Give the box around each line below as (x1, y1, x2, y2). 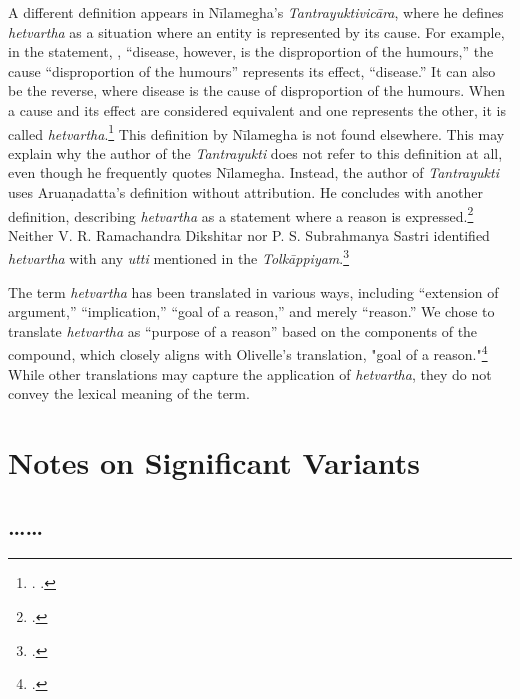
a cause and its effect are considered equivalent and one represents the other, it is (8, 99, 506, 120)
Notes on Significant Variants (8, 442, 420, 483)
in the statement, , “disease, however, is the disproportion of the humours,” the (8, 41, 494, 62)
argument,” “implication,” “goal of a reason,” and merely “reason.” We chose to (8, 301, 495, 322)
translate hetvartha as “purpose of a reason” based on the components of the (8, 320, 478, 341)
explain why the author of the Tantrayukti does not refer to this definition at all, (8, 142, 503, 163)
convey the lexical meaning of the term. (8, 383, 250, 404)
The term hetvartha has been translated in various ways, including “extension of (8, 281, 499, 302)
